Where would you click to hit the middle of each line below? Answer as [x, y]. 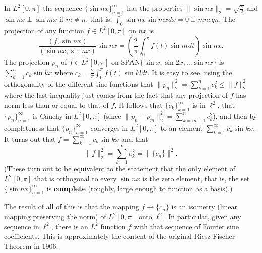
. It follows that [139, 105]
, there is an [70, 226]
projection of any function [44, 30]
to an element [182, 128]
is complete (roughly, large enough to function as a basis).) [140, 188]
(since [112, 115]
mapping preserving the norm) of [55, 216]
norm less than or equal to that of [56, 105]
